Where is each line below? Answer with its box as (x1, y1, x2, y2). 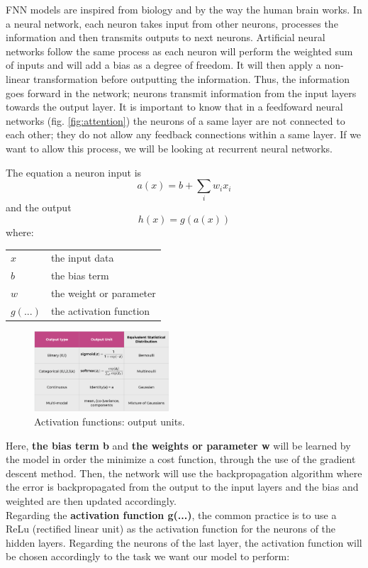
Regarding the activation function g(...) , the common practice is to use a (6, 507, 337, 522)
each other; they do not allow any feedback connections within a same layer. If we (6, 127, 362, 142)
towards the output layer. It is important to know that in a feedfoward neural (6, 99, 343, 114)
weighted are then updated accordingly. (6, 494, 177, 508)
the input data (50, 250, 114, 265)
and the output (6, 200, 72, 215)
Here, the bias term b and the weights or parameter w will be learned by (6, 438, 351, 452)
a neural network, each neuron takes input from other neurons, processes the (6, 16, 338, 30)
